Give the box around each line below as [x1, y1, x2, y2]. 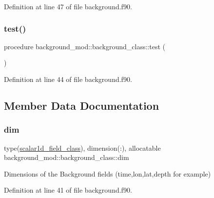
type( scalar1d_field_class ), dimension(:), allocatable [4, 142, 161, 153]
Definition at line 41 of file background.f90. [4, 185, 132, 195]
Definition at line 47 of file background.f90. [4, 1, 132, 11]
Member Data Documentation [4, 98, 159, 113]
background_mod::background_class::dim [4, 152, 129, 162]
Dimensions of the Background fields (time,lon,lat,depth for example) [4, 168, 211, 178]
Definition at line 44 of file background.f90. [4, 74, 132, 84]
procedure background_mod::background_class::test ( [4, 41, 165, 51]
